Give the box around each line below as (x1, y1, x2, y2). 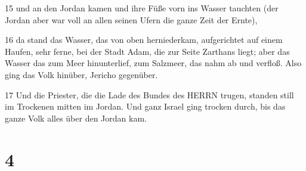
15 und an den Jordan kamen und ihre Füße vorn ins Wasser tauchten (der (5, 2, 279, 14)
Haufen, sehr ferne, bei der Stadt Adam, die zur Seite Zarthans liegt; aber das (5, 45, 290, 57)
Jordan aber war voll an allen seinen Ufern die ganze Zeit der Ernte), (5, 13, 258, 26)
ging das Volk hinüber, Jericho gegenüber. (5, 68, 158, 80)
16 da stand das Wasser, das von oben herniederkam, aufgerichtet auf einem (5, 33, 283, 46)
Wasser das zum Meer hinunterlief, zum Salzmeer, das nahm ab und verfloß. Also (5, 57, 302, 69)
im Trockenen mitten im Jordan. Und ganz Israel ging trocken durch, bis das (5, 100, 286, 113)
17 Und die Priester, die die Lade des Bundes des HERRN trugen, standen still (5, 88, 294, 101)
